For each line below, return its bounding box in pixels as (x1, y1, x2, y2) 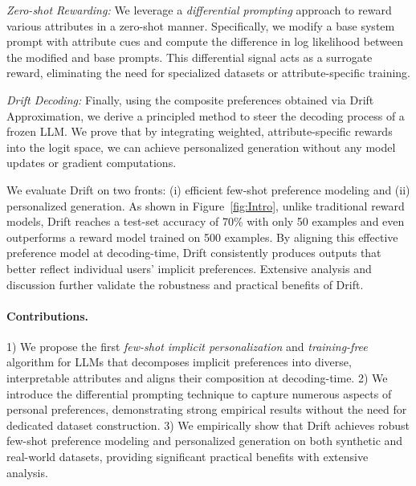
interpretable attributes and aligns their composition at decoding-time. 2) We (6, 370, 388, 386)
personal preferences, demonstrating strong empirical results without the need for (6, 401, 407, 418)
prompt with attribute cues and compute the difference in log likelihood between (6, 33, 404, 50)
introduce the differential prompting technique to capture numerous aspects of (6, 385, 392, 402)
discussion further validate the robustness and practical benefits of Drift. (6, 276, 364, 292)
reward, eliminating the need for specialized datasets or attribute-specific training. (6, 64, 411, 81)
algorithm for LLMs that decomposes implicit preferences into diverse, (6, 353, 352, 370)
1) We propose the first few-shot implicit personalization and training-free (6, 337, 368, 354)
